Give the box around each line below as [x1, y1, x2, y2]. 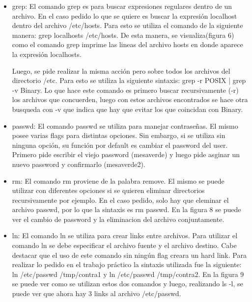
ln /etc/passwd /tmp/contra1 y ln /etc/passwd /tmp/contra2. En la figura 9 [12, 269, 244, 279]
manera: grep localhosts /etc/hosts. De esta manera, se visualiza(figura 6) [12, 29, 234, 40]
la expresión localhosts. [12, 49, 82, 59]
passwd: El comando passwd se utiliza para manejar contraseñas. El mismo [12, 120, 238, 131]
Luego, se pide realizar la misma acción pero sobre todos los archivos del [12, 65, 230, 76]
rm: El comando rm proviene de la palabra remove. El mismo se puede [12, 175, 224, 186]
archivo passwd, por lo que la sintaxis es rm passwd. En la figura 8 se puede [12, 204, 241, 215]
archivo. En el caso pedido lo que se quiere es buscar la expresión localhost [12, 10, 237, 21]
